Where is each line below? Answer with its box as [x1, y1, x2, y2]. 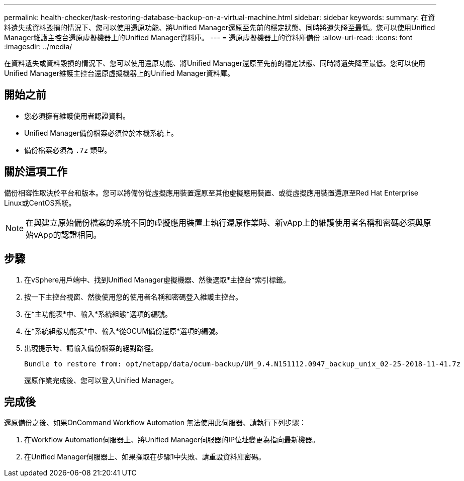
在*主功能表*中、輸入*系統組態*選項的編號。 [24, 309, 172, 318]
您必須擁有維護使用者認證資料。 [24, 111, 130, 120]
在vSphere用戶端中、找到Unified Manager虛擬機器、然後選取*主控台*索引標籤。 [24, 275, 291, 284]
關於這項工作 [4, 165, 67, 178]
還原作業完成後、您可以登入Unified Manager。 [24, 375, 178, 384]
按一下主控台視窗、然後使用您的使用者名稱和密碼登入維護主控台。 [24, 292, 242, 301]
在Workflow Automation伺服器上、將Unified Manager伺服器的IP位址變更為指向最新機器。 [24, 435, 319, 444]
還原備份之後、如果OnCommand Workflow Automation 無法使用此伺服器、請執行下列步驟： [4, 418, 307, 427]
